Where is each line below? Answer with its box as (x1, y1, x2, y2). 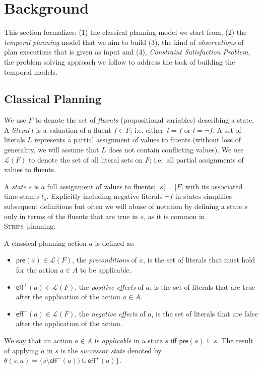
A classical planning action (4, 237, 87, 248)
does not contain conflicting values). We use (108, 144, 244, 155)
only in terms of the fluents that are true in (4, 210, 138, 221)
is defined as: (95, 237, 135, 248)
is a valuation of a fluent (36, 124, 111, 135)
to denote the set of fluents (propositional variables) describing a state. (35, 115, 254, 125)
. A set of (213, 124, 241, 135)
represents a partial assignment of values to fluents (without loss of (34, 134, 241, 145)
